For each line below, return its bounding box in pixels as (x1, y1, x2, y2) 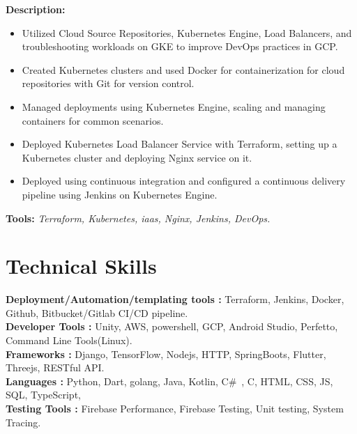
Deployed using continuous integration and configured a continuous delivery (22, 173, 346, 188)
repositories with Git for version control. (22, 76, 195, 91)
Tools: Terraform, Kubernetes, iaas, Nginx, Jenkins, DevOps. (6, 210, 271, 225)
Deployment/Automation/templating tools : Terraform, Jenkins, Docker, (6, 292, 344, 307)
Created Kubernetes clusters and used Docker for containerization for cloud (22, 62, 345, 77)
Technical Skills (6, 251, 157, 280)
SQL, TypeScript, (6, 387, 81, 402)
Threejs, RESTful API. (6, 360, 105, 375)
